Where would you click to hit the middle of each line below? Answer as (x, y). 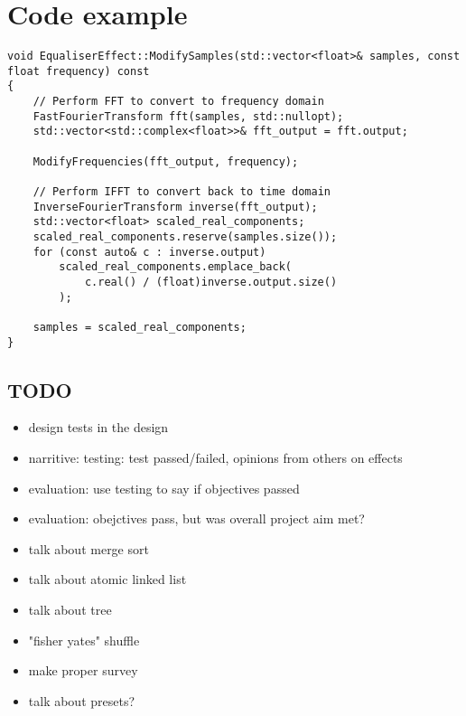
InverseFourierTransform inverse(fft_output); (175, 207)
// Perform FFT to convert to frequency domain (178, 102)
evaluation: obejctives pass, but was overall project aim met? (196, 518)
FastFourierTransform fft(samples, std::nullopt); (188, 116)
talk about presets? (82, 700)
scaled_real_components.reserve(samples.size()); (185, 237)
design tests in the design (98, 427)
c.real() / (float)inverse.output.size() (211, 282)
